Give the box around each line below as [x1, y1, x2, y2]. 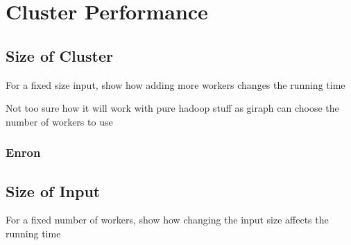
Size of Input [6, 180, 101, 201]
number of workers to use [6, 114, 113, 128]
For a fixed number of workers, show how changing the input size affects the [6, 212, 329, 227]
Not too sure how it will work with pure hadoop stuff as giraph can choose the [6, 101, 339, 115]
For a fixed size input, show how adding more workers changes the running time [6, 77, 345, 92]
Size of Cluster [6, 44, 113, 66]
